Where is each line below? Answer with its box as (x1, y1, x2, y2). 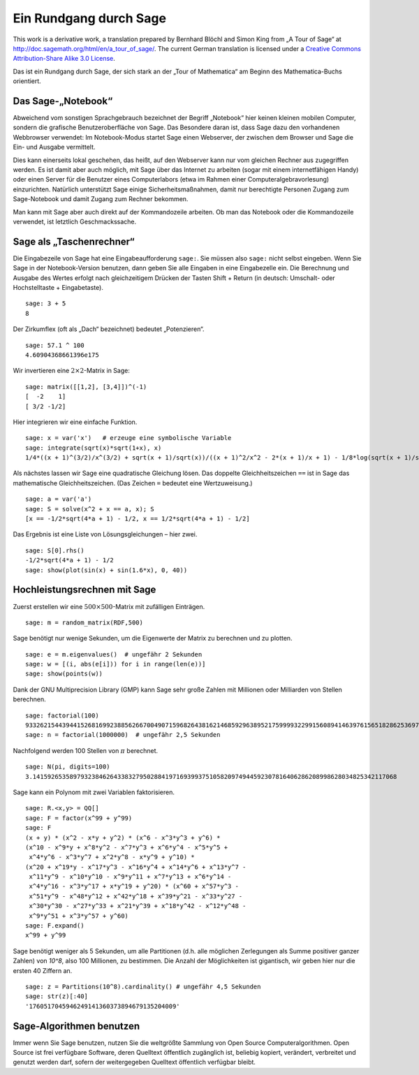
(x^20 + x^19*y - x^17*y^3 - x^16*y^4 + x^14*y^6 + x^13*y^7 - (25, 863, 247, 871)
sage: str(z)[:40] (25, 993, 89, 1000)
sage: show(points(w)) (25, 670, 103, 678)
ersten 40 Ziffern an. (13, 966, 73, 974)
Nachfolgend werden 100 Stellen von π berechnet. (13, 746, 159, 754)
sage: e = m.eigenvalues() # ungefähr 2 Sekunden (25, 650, 203, 658)
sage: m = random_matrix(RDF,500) (25, 618, 143, 627)
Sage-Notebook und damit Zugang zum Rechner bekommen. (13, 195, 189, 203)
